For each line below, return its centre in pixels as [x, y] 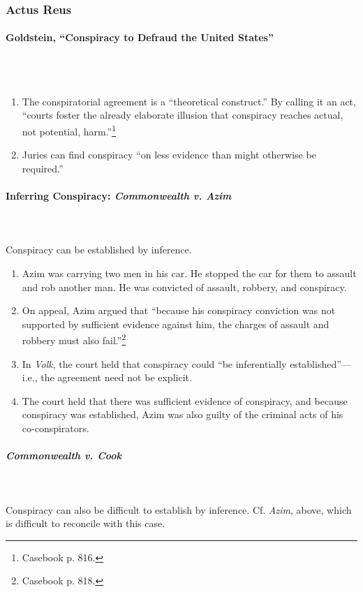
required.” [43, 168]
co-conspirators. [55, 428]
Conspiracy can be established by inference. [99, 250]
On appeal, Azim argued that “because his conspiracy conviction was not [179, 310]
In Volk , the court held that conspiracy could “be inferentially [154, 363]
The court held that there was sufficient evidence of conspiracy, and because [185, 400]
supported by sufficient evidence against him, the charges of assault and [176, 324]
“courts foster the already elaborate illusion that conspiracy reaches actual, [183, 115]
